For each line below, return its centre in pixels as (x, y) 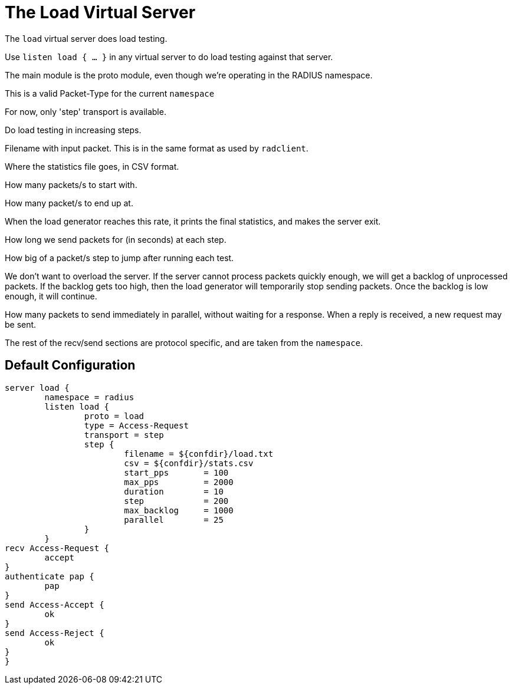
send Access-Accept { (55, 604)
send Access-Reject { (55, 633)
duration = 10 (174, 491)
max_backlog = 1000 (179, 510)
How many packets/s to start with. (71, 184)
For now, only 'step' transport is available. (86, 111)
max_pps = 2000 (179, 482)
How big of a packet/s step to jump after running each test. (119, 258)
